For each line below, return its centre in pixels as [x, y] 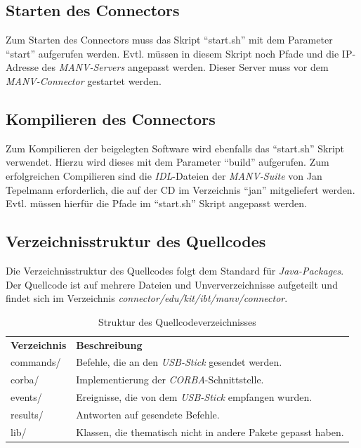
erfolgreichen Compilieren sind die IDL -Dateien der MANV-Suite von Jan [164, 175]
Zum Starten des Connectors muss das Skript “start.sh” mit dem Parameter [169, 40]
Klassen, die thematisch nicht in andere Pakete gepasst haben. [210, 431]
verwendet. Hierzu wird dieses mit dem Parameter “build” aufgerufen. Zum [168, 162]
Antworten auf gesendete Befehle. [148, 414]
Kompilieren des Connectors [111, 118]
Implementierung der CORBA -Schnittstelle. [170, 380]
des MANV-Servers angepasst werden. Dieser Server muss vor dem [185, 67]
